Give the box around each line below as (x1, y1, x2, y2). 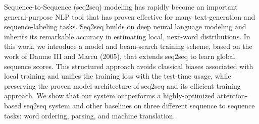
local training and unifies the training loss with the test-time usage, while (4, 71, 231, 81)
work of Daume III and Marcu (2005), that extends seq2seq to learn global (4, 50, 235, 61)
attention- (217, 90, 248, 101)
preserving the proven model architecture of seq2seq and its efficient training (4, 80, 241, 91)
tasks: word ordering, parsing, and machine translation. (4, 110, 175, 120)
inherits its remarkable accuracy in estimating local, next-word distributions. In (4, 31, 250, 41)
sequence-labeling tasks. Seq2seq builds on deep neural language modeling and (4, 21, 246, 32)
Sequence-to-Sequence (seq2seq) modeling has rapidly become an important (4, 2, 238, 12)
